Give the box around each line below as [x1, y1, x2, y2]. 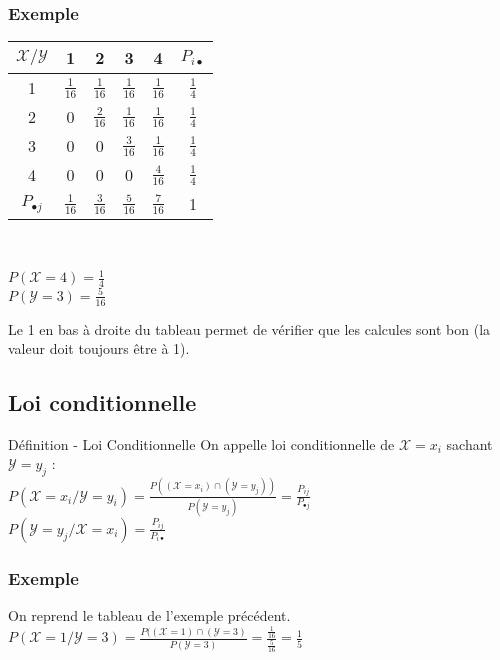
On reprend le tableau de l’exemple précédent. [8, 605, 291, 626]
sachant [446, 433, 493, 454]
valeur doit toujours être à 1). [8, 338, 190, 359]
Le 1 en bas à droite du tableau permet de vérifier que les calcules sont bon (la [8, 318, 491, 339]
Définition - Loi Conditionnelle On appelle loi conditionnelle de [8, 433, 395, 454]
